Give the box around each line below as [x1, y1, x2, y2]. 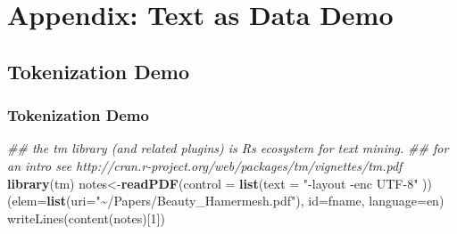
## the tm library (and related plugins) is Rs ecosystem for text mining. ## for [7, 139, 449, 157]
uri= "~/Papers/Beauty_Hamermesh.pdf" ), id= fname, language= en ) [71, 191, 445, 210]
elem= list [12, 191, 66, 210]
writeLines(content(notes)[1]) [7, 208, 165, 227]
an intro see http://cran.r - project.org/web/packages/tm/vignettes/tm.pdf [7, 156, 403, 174]
